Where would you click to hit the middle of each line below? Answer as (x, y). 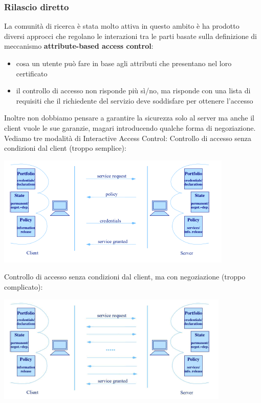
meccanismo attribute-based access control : (79, 46)
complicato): (24, 286)
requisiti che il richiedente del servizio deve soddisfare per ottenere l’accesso (135, 100)
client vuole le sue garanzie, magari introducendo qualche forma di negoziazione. (130, 127)
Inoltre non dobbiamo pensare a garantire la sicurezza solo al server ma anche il (129, 118)
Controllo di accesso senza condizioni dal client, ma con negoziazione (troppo (125, 277)
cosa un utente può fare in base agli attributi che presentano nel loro (124, 63)
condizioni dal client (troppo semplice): (65, 148)
